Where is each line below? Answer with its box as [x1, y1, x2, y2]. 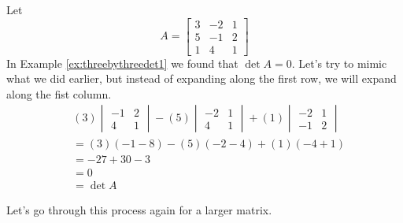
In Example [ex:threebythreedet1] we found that [6, 54, 238, 71]
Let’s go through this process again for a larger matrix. [6, 201, 272, 217]
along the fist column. [6, 85, 112, 102]
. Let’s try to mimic [291, 54, 387, 71]
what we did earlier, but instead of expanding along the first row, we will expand [6, 70, 397, 87]
